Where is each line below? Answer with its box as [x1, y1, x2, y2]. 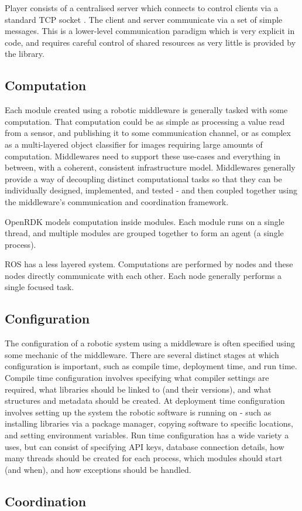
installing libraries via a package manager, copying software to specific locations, [5, 417, 293, 430]
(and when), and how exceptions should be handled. [5, 463, 191, 475]
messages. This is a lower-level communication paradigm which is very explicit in [5, 25, 295, 37]
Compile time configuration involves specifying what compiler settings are [5, 372, 269, 384]
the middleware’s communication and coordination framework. [5, 195, 229, 207]
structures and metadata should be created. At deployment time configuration [5, 394, 285, 407]
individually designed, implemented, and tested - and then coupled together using [5, 184, 298, 196]
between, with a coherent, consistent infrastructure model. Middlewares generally [5, 161, 296, 173]
